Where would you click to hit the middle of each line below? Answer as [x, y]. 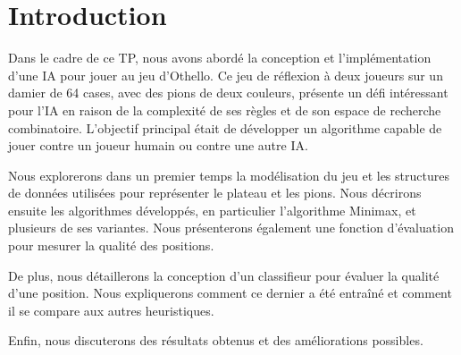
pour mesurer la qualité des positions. [111, 245]
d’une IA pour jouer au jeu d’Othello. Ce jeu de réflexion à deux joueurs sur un [226, 75]
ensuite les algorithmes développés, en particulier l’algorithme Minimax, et [212, 210]
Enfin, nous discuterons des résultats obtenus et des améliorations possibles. [216, 340]
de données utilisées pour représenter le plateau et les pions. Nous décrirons [215, 193]
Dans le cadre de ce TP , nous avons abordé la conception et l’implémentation [220, 58]
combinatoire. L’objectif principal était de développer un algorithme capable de [225, 127]
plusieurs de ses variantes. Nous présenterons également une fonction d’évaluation [231, 228]
